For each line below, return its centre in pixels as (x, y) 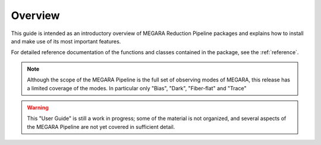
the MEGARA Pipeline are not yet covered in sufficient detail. (101, 127)
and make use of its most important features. (66, 41)
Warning (38, 108)
